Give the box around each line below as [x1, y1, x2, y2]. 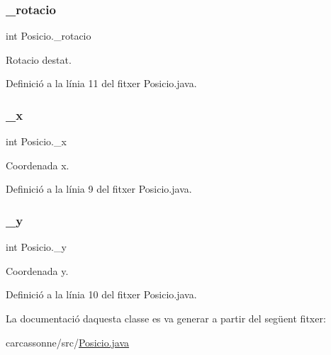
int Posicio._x [6, 134, 67, 149]
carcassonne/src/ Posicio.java [6, 334, 130, 349]
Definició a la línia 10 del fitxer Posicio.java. [6, 287, 197, 302]
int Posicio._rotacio [6, 28, 91, 43]
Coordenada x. [6, 157, 69, 172]
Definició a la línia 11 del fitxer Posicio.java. [6, 76, 197, 91]
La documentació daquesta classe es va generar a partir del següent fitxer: [6, 311, 326, 325]
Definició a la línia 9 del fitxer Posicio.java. [6, 181, 192, 196]
